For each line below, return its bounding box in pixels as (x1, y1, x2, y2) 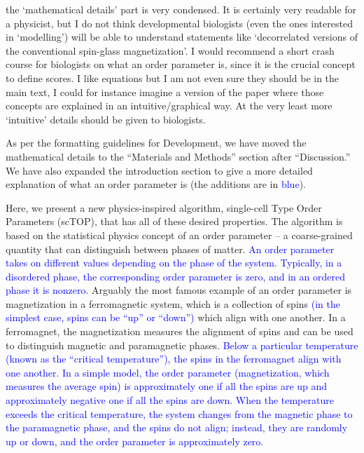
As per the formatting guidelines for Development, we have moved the (6, 135, 307, 150)
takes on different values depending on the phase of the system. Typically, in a (6, 255, 342, 270)
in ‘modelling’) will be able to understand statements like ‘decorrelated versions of (6, 29, 358, 44)
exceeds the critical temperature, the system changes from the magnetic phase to (6, 406, 353, 421)
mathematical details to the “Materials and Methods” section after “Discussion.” (6, 149, 351, 163)
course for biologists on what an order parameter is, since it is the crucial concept (6, 57, 356, 72)
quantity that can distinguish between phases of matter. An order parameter (6, 241, 335, 256)
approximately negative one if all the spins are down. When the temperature (6, 393, 334, 407)
